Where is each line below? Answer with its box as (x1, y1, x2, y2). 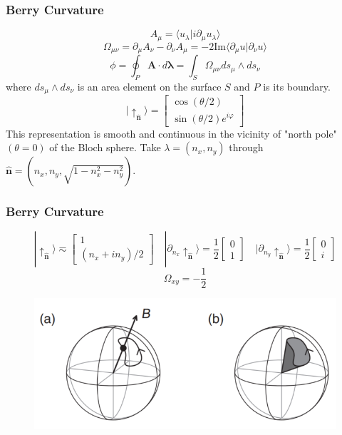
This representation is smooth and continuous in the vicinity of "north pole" (6, 126, 337, 140)
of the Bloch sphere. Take (49, 140, 161, 155)
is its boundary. (263, 78, 331, 93)
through (229, 140, 264, 155)
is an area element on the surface (77, 78, 222, 93)
